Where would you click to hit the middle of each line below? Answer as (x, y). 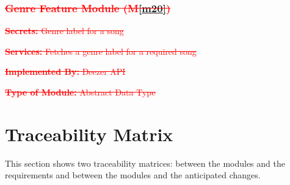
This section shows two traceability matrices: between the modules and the (145, 163)
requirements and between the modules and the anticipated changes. (133, 175)
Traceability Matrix (89, 134)
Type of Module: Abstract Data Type (80, 92)
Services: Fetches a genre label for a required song (101, 51)
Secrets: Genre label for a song (64, 31)
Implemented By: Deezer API (65, 72)
